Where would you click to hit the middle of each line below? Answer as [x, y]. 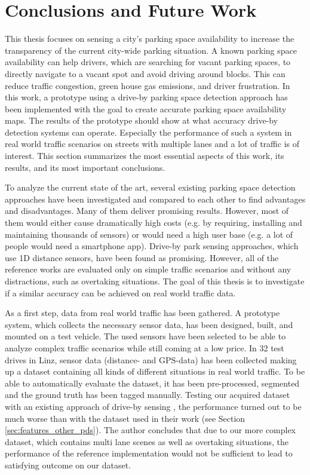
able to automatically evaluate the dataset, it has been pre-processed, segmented [152, 383]
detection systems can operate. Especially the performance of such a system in [148, 132]
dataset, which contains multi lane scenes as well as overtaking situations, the [147, 441]
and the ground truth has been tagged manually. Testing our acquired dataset [148, 395]
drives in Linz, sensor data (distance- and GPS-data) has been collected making [151, 359]
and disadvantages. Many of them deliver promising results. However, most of [147, 211]
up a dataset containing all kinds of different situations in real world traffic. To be [155, 371]
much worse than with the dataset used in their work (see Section [125, 418]
